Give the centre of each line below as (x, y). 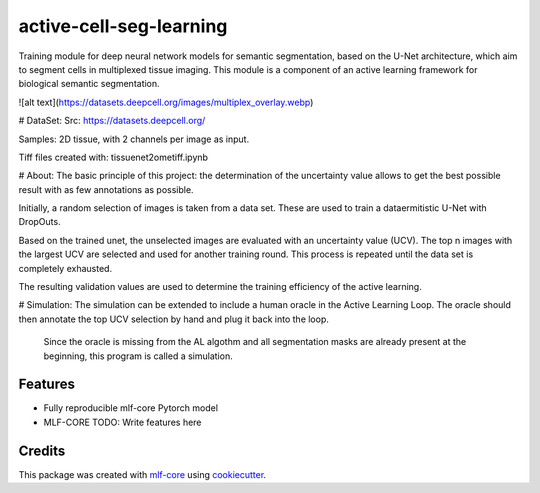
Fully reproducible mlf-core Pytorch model (131, 408)
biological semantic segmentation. (89, 84)
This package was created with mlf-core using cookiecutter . (142, 474)
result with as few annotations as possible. (106, 189)
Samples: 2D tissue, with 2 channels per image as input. (134, 139)
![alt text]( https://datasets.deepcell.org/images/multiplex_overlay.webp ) (166, 102)
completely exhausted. (65, 268)
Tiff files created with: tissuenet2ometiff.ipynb (113, 157)
